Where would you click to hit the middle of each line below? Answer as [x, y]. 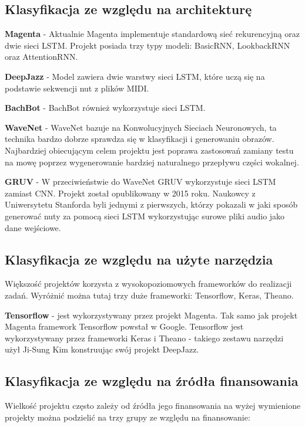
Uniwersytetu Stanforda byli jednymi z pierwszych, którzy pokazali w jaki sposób [151, 204]
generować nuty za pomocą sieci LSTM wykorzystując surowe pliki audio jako [145, 216]
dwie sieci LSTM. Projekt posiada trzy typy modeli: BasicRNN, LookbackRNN [148, 45]
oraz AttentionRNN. [41, 57]
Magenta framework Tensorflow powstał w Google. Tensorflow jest [124, 326]
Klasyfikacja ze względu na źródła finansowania [152, 381]
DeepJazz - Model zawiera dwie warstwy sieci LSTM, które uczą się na [135, 76]
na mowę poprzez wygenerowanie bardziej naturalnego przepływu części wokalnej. [152, 162]
